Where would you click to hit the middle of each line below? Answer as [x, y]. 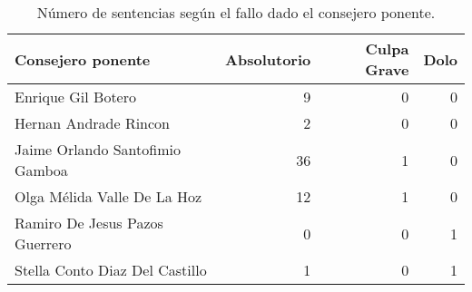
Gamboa [41, 170]
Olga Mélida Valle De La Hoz [108, 196]
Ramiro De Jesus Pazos [89, 223]
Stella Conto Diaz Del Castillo [111, 270]
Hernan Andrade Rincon [93, 123]
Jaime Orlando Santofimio [98, 149]
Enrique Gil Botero [76, 97]
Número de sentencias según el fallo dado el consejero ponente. [236, 12]
